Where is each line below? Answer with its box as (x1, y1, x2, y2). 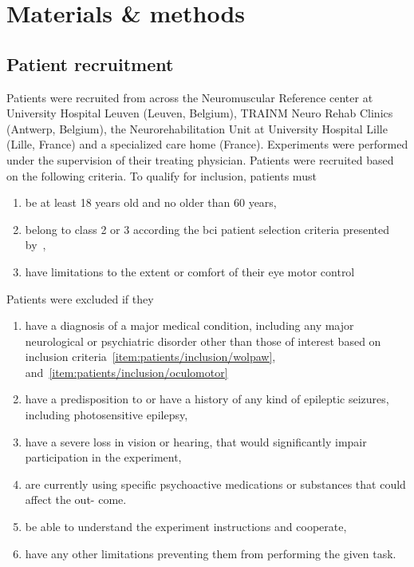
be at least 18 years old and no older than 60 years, (25, 194, 277, 211)
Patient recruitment (6, 51, 174, 76)
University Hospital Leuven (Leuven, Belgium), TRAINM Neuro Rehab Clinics (6, 105, 393, 121)
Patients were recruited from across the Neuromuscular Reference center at (6, 89, 373, 105)
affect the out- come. (25, 491, 127, 508)
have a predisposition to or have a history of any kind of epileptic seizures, (25, 391, 389, 407)
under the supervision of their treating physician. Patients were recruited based (6, 151, 394, 168)
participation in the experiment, (25, 449, 182, 466)
